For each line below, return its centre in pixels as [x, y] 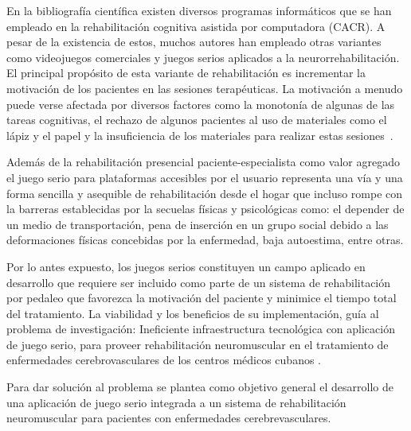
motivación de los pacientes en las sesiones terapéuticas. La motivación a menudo [205, 88]
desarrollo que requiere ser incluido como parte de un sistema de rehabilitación [199, 282]
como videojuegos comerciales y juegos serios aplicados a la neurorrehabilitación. [203, 57]
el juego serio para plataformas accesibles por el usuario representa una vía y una [205, 177]
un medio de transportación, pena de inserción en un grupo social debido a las [198, 224]
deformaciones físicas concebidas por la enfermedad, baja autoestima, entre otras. [205, 240]
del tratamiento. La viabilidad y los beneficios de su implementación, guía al [193, 313]
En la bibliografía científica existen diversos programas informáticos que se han [199, 10]
